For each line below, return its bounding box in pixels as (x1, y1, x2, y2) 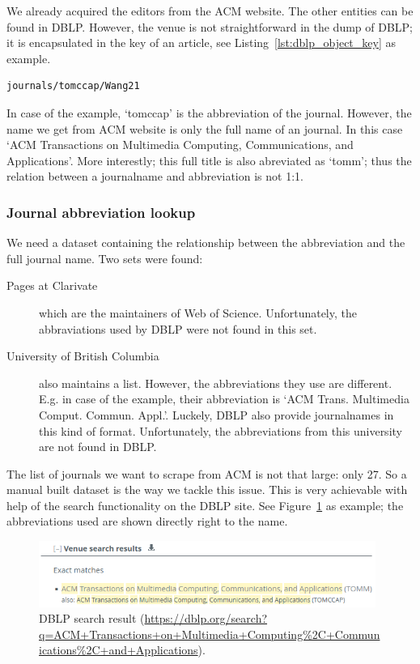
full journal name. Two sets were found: (6, 249, 203, 266)
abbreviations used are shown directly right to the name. (6, 513, 288, 530)
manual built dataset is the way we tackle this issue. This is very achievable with (6, 481, 408, 498)
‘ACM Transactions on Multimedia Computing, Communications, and (6, 136, 354, 153)
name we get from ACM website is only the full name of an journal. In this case (6, 120, 403, 137)
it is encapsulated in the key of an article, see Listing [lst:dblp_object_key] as (6, 34, 396, 51)
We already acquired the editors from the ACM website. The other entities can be (6, 2, 414, 19)
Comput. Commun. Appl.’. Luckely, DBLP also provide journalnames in (39, 406, 394, 423)
